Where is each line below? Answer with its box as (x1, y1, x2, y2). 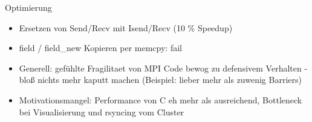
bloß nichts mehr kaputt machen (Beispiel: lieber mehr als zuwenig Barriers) (19, 73, 302, 86)
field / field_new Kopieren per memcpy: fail (19, 41, 182, 54)
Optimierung (5, 1, 52, 13)
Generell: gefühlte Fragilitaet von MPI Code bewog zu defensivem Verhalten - (19, 61, 308, 74)
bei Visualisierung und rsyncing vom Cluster (19, 105, 184, 118)
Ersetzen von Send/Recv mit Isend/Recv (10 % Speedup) (19, 21, 233, 34)
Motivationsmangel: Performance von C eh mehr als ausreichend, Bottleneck (19, 93, 302, 106)
